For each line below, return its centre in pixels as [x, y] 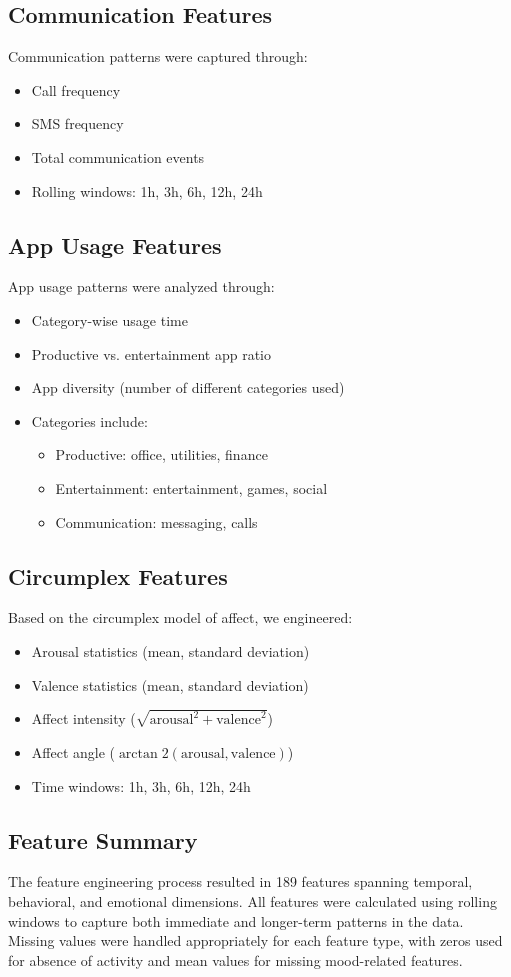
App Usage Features [115, 244]
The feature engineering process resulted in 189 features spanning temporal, [240, 881]
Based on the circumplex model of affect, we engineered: [180, 617]
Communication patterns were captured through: [158, 56]
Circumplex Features [118, 575]
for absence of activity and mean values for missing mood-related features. [235, 959]
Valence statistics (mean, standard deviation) [170, 684]
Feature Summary [103, 839]
